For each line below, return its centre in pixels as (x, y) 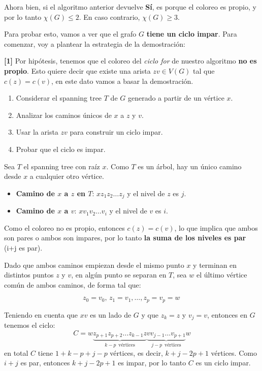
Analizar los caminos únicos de (64, 115)
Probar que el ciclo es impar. (61, 149)
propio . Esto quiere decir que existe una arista (77, 70)
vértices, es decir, (136, 352)
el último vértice (222, 275)
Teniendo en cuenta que (41, 314)
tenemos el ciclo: (30, 325)
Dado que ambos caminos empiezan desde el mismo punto (94, 265)
